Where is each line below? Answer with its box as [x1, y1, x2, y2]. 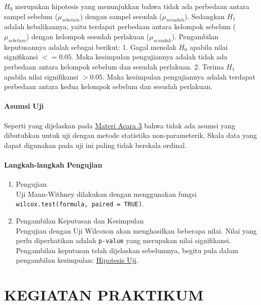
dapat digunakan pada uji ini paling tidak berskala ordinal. [4, 139, 187, 150]
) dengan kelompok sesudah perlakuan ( [26, 31, 149, 41]
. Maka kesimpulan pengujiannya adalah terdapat [102, 71, 255, 82]
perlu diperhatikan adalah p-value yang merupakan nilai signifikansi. [16, 235, 231, 246]
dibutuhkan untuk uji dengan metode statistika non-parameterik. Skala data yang [4, 130, 257, 140]
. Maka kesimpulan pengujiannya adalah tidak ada [71, 51, 228, 62]
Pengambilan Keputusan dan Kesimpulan [16, 215, 144, 225]
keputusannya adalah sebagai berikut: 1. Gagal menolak [4, 41, 177, 52]
